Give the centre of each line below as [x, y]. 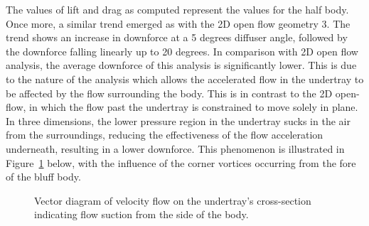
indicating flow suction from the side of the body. [141, 214]
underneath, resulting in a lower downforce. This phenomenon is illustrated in [175, 148]
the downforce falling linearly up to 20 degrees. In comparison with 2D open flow [182, 51]
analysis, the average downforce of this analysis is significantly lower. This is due [181, 65]
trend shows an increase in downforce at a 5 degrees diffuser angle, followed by [177, 37]
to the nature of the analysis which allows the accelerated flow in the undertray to [185, 79]
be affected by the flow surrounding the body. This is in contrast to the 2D [169, 93]
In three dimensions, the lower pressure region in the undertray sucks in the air [178, 120]
